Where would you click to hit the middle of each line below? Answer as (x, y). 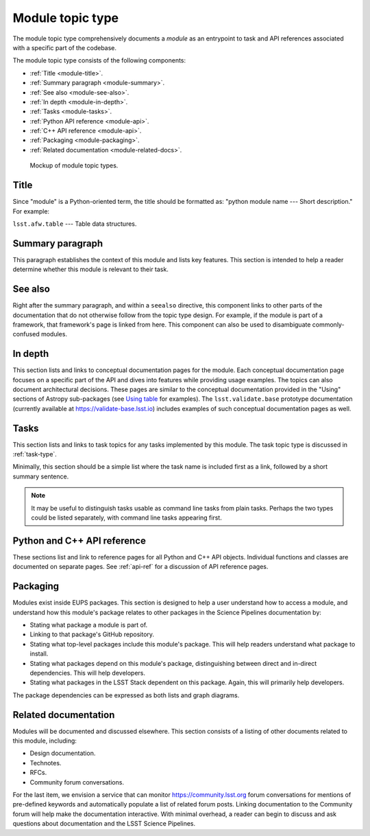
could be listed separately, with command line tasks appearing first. (126, 518)
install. (39, 654)
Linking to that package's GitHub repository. (92, 634)
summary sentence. (41, 476)
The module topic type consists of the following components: (99, 60)
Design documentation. (63, 753)
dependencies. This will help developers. (88, 673)
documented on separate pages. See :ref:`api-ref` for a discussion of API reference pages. (140, 567)
